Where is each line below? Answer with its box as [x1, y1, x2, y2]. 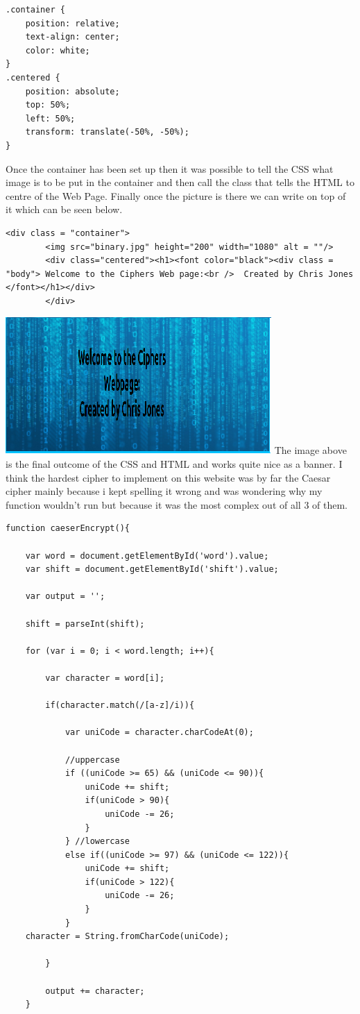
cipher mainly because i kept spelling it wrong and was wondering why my [6, 484, 323, 498]
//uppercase [65, 754, 120, 765]
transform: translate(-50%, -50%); [25, 127, 189, 137]
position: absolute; [25, 86, 120, 96]
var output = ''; [25, 591, 105, 602]
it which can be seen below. [6, 202, 123, 217]
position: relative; [25, 18, 120, 28]
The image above [274, 443, 347, 457]
